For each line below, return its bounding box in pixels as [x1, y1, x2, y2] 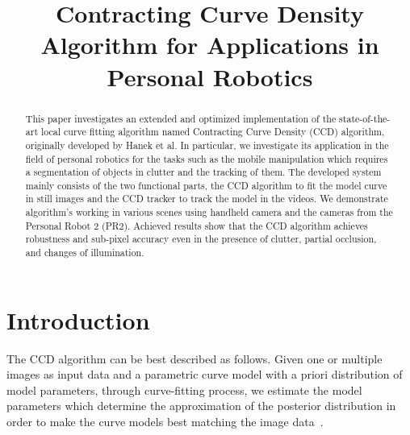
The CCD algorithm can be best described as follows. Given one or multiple [6, 350, 383, 367]
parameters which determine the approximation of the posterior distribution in [6, 397, 396, 414]
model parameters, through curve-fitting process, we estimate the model [6, 381, 362, 398]
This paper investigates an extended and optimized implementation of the [25, 111, 337, 125]
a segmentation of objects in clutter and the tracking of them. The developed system [25, 165, 382, 179]
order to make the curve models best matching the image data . [6, 413, 324, 430]
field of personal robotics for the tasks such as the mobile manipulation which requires [25, 151, 388, 165]
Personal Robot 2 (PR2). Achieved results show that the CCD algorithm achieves [25, 218, 368, 232]
